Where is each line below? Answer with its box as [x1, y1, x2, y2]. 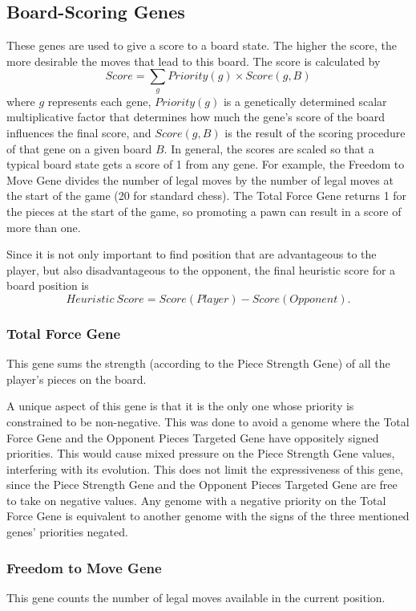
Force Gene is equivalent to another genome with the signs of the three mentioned [6, 507, 410, 524]
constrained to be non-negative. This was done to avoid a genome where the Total [6, 413, 410, 430]
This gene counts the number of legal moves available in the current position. [6, 589, 386, 605]
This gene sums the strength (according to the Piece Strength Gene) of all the [6, 355, 390, 372]
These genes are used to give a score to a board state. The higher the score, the [6, 37, 398, 54]
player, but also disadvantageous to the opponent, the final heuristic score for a [6, 261, 396, 278]
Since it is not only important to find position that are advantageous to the [6, 246, 377, 263]
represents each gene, [47, 92, 151, 109]
